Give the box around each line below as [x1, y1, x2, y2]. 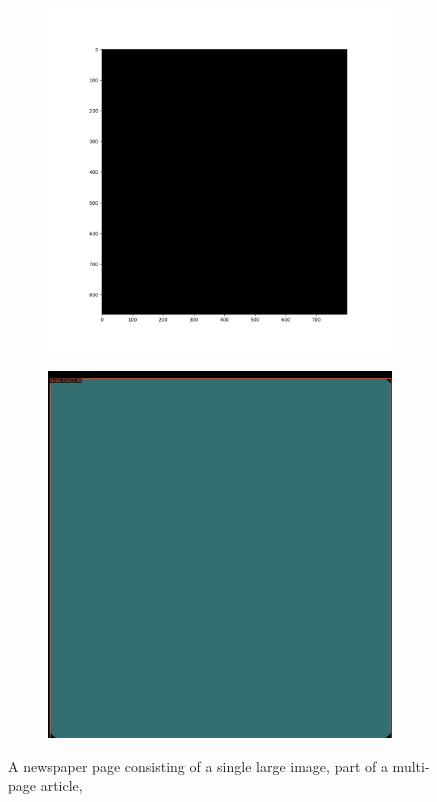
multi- [392, 755, 430, 776]
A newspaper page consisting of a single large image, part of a [8, 755, 388, 776]
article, [40, 775, 83, 796]
